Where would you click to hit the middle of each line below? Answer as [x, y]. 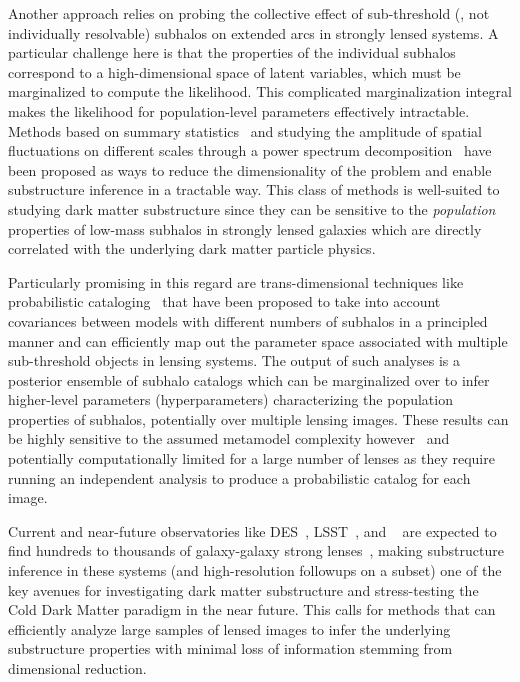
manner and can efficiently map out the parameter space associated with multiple [258, 340]
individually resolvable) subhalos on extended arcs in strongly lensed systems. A [253, 32]
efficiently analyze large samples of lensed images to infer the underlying [229, 628]
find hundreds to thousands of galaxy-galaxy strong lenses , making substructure [256, 550]
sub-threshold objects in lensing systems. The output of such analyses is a [234, 360]
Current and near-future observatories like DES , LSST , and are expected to [252, 530]
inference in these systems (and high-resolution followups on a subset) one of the [255, 570]
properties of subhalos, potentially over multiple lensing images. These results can [258, 418]
